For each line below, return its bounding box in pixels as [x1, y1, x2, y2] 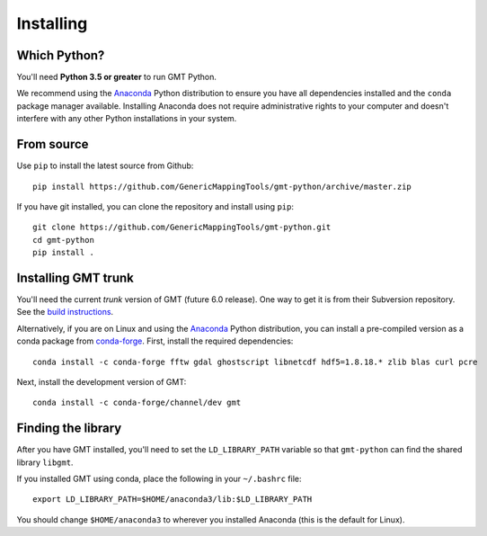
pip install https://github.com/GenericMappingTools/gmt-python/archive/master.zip [32, 181, 412, 192]
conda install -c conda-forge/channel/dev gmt [32, 398, 242, 408]
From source [16, 137, 89, 152]
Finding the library [16, 421, 122, 436]
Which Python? [16, 48, 105, 63]
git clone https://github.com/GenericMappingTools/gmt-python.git [32, 222, 332, 233]
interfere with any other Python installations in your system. [16, 113, 237, 124]
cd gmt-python [32, 235, 94, 245]
